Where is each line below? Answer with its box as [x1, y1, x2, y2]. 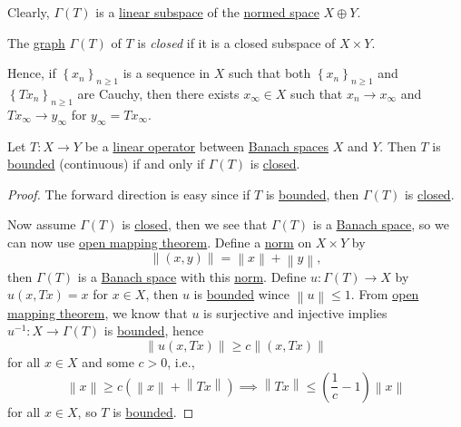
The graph [7, 33, 65, 52]
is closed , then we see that [122, 215, 268, 234]
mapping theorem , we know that [7, 303, 188, 322]
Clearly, [7, 3, 50, 21]
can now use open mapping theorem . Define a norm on [7, 232, 312, 251]
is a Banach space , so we [312, 215, 449, 234]
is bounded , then [265, 184, 359, 203]
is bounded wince [193, 285, 290, 304]
